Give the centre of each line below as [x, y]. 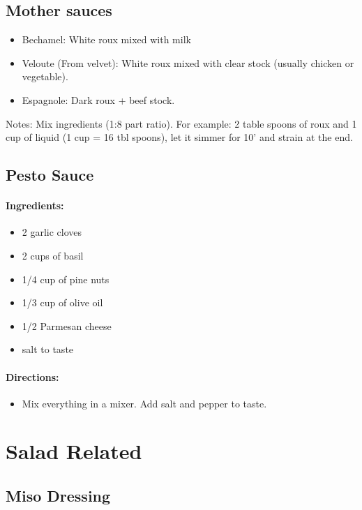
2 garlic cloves [52, 232]
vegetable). [45, 76]
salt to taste [48, 349]
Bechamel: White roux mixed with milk [106, 39]
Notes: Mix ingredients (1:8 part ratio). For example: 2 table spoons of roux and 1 [181, 123]
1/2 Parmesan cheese [67, 325]
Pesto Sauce [50, 175]
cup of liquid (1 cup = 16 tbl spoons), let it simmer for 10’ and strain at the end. [179, 137]
